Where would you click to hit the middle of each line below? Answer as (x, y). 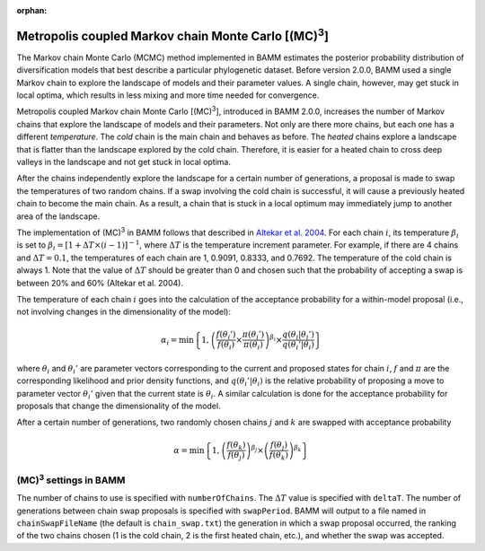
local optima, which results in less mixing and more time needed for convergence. (168, 95)
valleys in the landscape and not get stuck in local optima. (124, 162)
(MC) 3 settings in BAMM (71, 479)
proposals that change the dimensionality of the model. (119, 406)
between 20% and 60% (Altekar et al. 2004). (100, 283)
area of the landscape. (58, 216)
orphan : (32, 10)
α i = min (177, 341)
